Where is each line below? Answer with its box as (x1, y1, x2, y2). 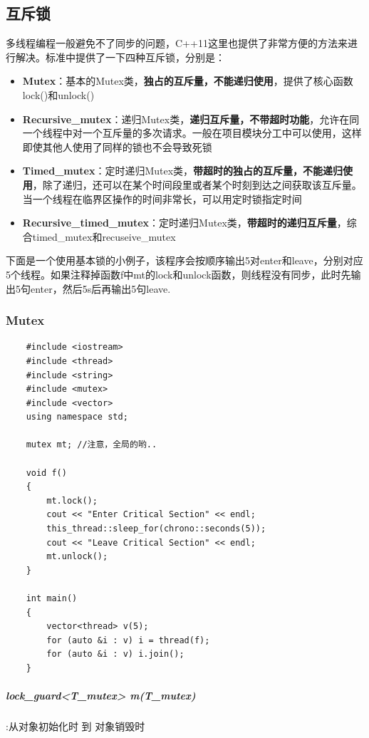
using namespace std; (26, 412, 128, 422)
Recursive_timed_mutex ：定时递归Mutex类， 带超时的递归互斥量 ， (22, 215, 347, 230)
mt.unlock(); (46, 551, 108, 562)
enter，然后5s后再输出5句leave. (30, 281, 171, 296)
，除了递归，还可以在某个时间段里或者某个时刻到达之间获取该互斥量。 (32, 177, 362, 192)
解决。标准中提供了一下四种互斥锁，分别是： (15, 49, 225, 64)
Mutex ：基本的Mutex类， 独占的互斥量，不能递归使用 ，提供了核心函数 (22, 73, 353, 88)
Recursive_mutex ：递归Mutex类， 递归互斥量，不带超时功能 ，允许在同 (22, 111, 360, 126)
